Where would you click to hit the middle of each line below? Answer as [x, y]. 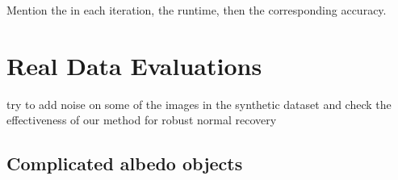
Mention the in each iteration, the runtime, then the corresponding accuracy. [197, 10]
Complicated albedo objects [125, 163]
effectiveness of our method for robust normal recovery [142, 120]
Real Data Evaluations [134, 65]
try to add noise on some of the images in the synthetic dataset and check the [199, 104]
